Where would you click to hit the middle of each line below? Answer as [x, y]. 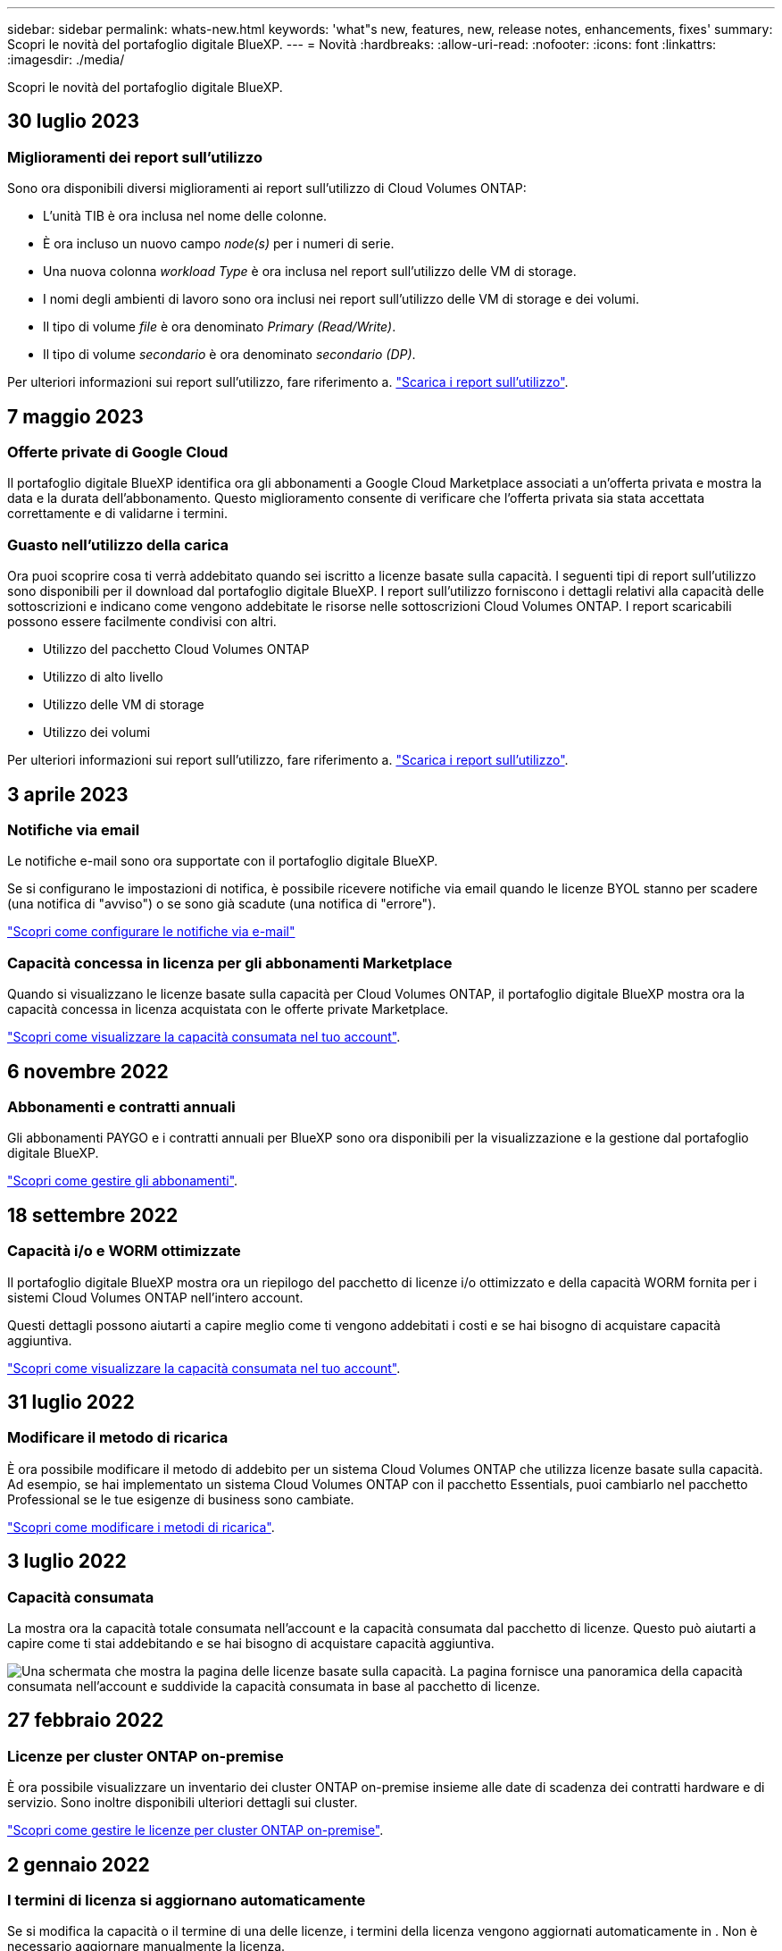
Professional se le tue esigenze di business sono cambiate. [181, 1499]
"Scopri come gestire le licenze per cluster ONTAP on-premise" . [195, 1830]
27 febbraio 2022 [86, 1721]
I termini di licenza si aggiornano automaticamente [187, 1901]
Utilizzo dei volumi [97, 733]
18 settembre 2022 [93, 1215]
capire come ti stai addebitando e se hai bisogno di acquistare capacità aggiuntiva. [251, 1644]
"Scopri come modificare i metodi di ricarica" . [141, 1527]
